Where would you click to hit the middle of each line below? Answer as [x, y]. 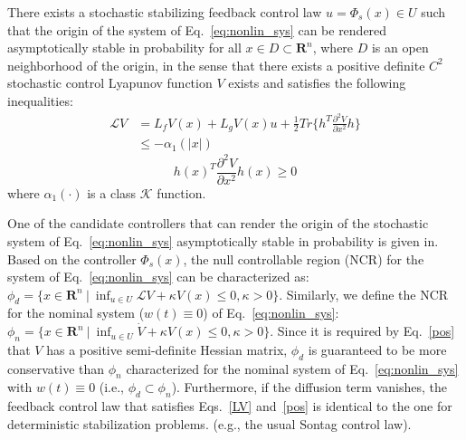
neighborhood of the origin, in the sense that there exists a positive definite [216, 65]
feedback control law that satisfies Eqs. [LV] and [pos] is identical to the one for [230, 406]
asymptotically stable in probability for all [124, 48]
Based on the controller [72, 258]
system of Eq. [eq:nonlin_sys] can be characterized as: [158, 277]
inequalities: [40, 100]
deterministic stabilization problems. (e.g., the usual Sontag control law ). [209, 423]
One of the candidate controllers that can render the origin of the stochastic [218, 223]
